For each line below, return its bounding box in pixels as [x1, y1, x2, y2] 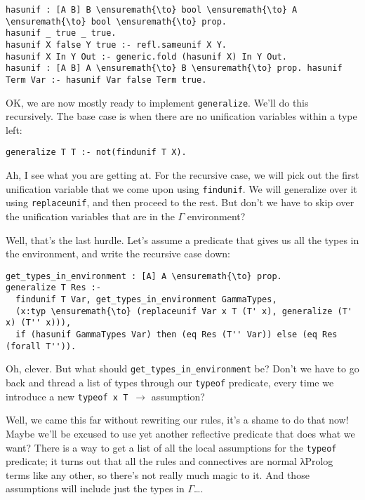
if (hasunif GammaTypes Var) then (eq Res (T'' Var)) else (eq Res [15, 330, 338, 340]
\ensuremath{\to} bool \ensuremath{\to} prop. [6, 16, 227, 27]
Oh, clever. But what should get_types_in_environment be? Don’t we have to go [6, 361, 359, 376]
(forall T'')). [6, 341, 77, 351]
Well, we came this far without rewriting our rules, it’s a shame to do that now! [6, 412, 349, 427]
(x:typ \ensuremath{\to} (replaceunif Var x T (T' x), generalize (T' [15, 306, 352, 316]
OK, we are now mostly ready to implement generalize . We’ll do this [6, 95, 309, 109]
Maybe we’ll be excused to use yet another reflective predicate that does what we [6, 426, 355, 440]
